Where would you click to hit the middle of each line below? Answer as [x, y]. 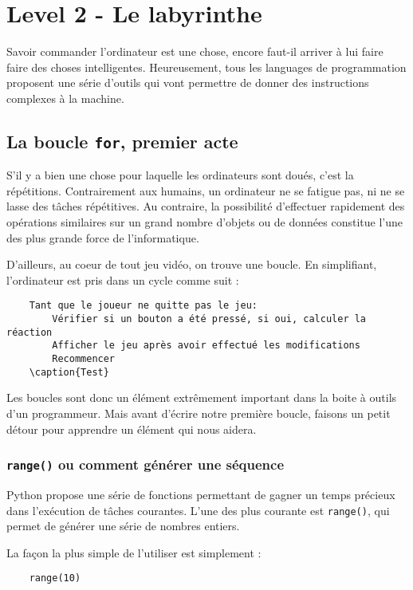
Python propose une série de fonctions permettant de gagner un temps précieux [201, 494]
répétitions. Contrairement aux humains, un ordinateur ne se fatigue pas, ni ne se [206, 190]
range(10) [55, 578]
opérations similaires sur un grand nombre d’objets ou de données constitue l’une [205, 222]
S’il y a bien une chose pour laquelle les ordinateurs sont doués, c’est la [180, 175]
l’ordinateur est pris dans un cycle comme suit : [123, 279]
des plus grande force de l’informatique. [103, 237]
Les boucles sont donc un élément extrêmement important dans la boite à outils [202, 397]
